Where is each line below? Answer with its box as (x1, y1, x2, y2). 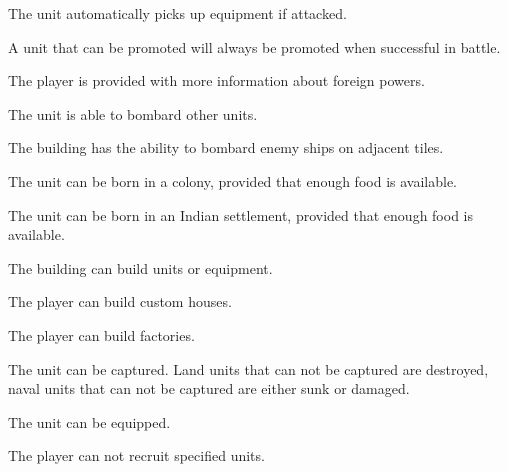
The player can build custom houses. (8, 291, 232, 312)
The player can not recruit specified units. (8, 445, 265, 466)
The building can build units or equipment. (8, 257, 273, 278)
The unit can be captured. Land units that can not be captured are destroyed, (8, 358, 489, 379)
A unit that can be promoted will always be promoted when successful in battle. (8, 36, 501, 57)
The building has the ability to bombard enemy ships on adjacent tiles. (8, 137, 444, 158)
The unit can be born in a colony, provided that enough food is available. (8, 170, 457, 191)
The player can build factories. (8, 324, 195, 345)
